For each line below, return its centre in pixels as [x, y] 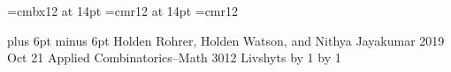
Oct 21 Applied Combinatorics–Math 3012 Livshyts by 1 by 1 [174, 58]
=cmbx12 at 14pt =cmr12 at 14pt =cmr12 [123, 11]
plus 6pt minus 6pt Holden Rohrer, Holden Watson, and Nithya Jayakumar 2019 [226, 40]
